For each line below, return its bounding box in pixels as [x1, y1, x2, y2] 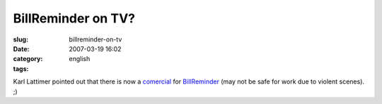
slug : [13, 35, 28, 44]
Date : [13, 44, 30, 53]
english [69, 55, 91, 63]
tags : [13, 64, 29, 73]
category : [13, 55, 43, 63]
